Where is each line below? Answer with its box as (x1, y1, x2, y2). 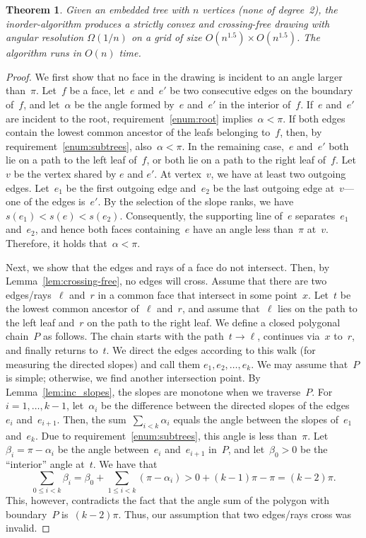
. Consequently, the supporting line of (119, 207, 283, 222)
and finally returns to (6, 343, 98, 357)
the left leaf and (6, 314, 75, 329)
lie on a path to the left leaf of (6, 152, 137, 167)
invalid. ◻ (6, 520, 50, 535)
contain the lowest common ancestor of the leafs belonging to (6, 125, 271, 139)
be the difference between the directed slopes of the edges (101, 398, 350, 413)
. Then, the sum (57, 412, 126, 427)
